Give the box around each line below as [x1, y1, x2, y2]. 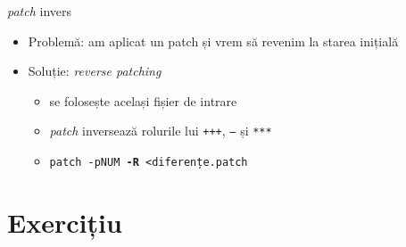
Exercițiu [7, 203, 122, 240]
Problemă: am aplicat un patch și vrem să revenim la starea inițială [28, 31, 399, 50]
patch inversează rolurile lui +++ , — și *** [49, 121, 272, 140]
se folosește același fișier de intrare [49, 91, 237, 110]
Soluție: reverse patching [28, 62, 162, 80]
